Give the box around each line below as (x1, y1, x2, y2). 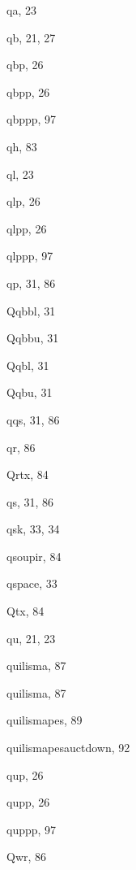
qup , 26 (6, 766, 44, 783)
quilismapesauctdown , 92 (6, 739, 130, 756)
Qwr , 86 (6, 848, 47, 865)
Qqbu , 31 (6, 384, 53, 401)
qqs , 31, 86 (6, 411, 60, 428)
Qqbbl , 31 (6, 302, 56, 319)
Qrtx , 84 (6, 466, 49, 483)
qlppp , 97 (6, 247, 53, 264)
